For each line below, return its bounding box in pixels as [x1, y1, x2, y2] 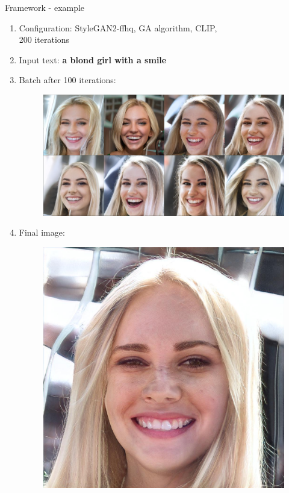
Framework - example [5, 1, 85, 13]
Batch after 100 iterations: [19, 74, 116, 86]
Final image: [19, 226, 65, 239]
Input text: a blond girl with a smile [19, 53, 167, 66]
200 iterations [19, 33, 70, 46]
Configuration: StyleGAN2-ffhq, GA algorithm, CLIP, [19, 21, 217, 34]
